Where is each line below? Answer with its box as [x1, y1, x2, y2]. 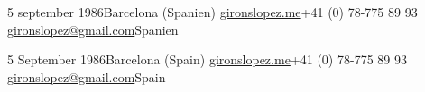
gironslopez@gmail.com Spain [7, 67, 166, 86]
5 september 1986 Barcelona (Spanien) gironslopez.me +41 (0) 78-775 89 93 [7, 3, 418, 21]
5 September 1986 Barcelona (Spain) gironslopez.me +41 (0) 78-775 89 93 [7, 50, 407, 69]
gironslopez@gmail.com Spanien [7, 20, 179, 38]
